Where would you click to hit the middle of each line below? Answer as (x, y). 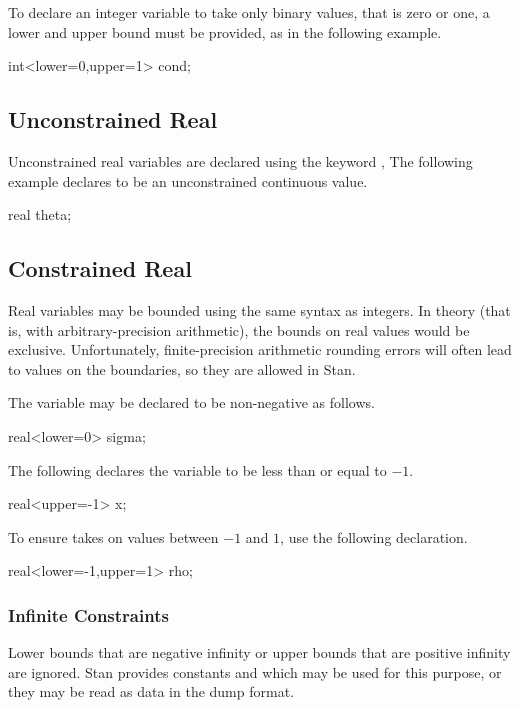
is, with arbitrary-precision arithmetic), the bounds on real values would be (239, 329)
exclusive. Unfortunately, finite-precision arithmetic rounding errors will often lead (260, 349)
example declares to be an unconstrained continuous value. (188, 180)
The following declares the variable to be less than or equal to (197, 469)
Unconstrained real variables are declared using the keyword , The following (240, 160)
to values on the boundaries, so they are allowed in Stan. (182, 368)
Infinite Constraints (88, 614)
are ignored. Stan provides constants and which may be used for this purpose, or (255, 671)
